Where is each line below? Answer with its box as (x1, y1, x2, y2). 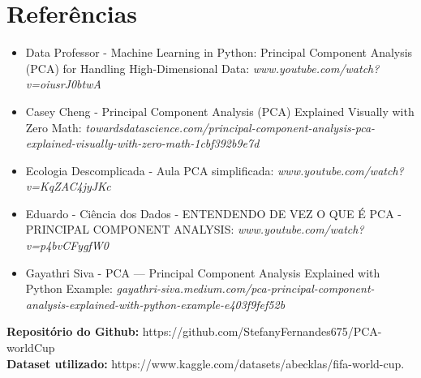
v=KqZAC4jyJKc (25, 178, 111, 195)
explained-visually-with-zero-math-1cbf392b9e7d (25, 135, 260, 152)
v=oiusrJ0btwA (25, 75, 101, 92)
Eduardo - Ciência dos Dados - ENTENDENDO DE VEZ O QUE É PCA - (25, 204, 402, 221)
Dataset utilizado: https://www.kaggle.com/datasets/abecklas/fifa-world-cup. (6, 354, 405, 372)
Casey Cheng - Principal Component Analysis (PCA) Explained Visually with (25, 102, 415, 119)
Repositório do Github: (6, 323, 140, 340)
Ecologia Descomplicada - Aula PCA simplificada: (25, 161, 274, 178)
